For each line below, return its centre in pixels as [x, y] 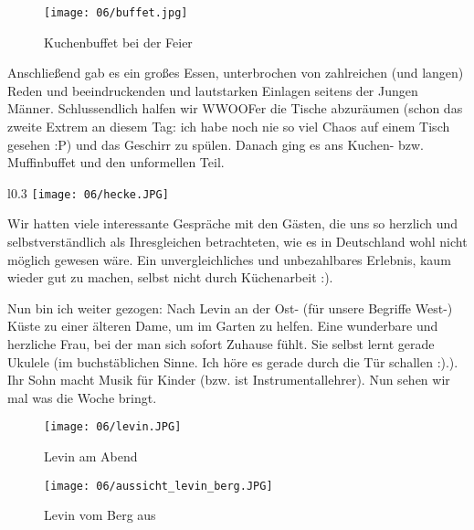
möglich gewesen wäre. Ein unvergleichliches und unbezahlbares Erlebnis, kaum [229, 259]
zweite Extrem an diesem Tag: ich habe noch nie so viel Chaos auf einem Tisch [229, 127]
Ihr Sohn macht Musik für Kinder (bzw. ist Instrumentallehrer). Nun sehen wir [229, 380]
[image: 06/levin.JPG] [113, 427]
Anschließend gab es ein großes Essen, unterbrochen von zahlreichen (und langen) [236, 73]
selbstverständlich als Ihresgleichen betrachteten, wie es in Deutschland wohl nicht [237, 242]
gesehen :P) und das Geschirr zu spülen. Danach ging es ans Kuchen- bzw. [216, 144]
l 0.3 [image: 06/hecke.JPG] [88, 192]
